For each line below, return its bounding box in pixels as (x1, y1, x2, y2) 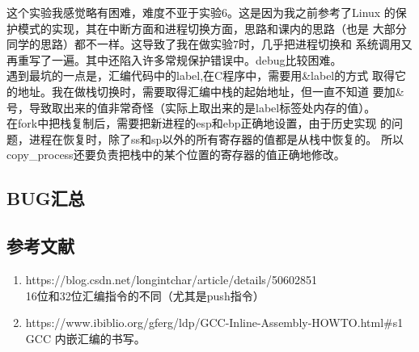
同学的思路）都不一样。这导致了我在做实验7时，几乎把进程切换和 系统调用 (6, 36, 401, 52)
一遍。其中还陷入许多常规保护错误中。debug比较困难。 (51, 51, 342, 68)
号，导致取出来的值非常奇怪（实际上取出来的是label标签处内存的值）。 (6, 98, 376, 115)
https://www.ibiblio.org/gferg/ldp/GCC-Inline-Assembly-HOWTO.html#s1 (25, 314, 404, 331)
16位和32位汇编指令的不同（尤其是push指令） (25, 287, 265, 304)
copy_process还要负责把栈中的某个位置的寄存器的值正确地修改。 (6, 146, 345, 163)
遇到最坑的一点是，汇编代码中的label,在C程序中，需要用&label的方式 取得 (6, 67, 395, 84)
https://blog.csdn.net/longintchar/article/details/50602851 (25, 270, 317, 287)
